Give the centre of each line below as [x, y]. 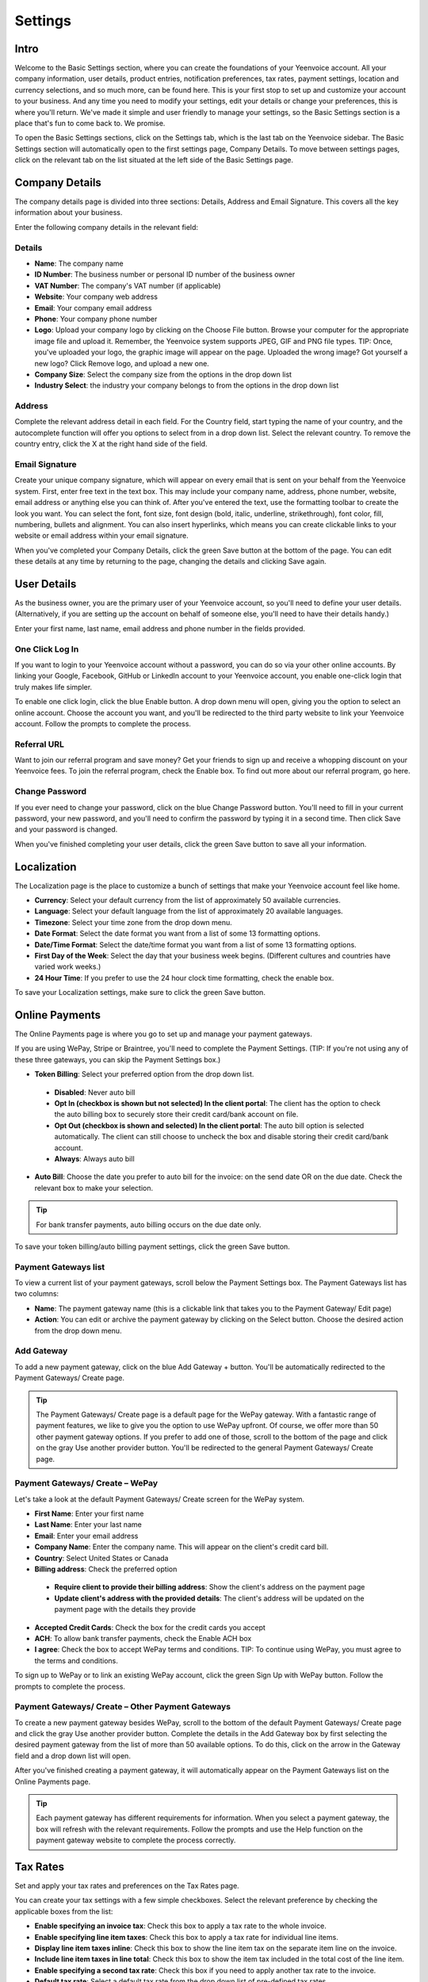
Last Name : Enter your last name [88, 1525]
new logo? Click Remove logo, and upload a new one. [122, 363]
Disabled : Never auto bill [95, 1092]
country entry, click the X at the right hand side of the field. [111, 444]
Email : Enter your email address [86, 1536]
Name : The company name [79, 264]
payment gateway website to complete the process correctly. [136, 1840]
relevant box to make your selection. [94, 1188]
